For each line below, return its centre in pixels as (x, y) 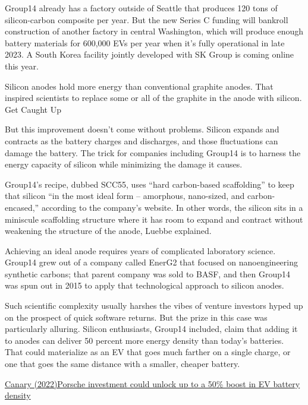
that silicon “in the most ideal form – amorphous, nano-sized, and (125, 196)
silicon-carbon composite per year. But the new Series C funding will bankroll (147, 19)
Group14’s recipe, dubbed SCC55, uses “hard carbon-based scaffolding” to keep (150, 184)
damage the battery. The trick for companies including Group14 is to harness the (153, 152)
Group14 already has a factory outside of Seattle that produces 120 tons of (141, 8)
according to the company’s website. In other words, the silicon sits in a (172, 207)
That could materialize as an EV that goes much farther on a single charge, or (148, 352)
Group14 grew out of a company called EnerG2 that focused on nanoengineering (151, 262)
